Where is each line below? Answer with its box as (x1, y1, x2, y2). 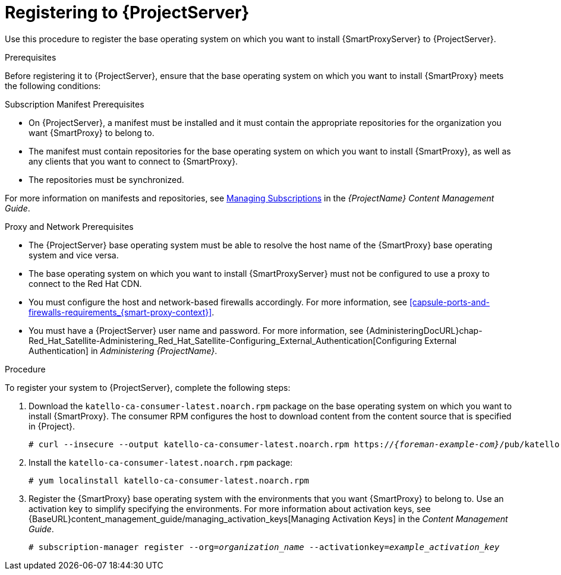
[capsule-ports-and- (409, 296, 490, 307)
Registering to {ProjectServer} (5, 2, 250, 23)
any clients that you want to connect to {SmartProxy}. (29, 156, 238, 166)
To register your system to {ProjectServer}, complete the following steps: (5, 382, 291, 393)
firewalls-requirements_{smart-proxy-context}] (29, 307, 212, 317)
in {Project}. (29, 421, 75, 431)
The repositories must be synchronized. (29, 174, 184, 185)
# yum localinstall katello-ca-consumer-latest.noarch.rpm (29, 475, 310, 485)
